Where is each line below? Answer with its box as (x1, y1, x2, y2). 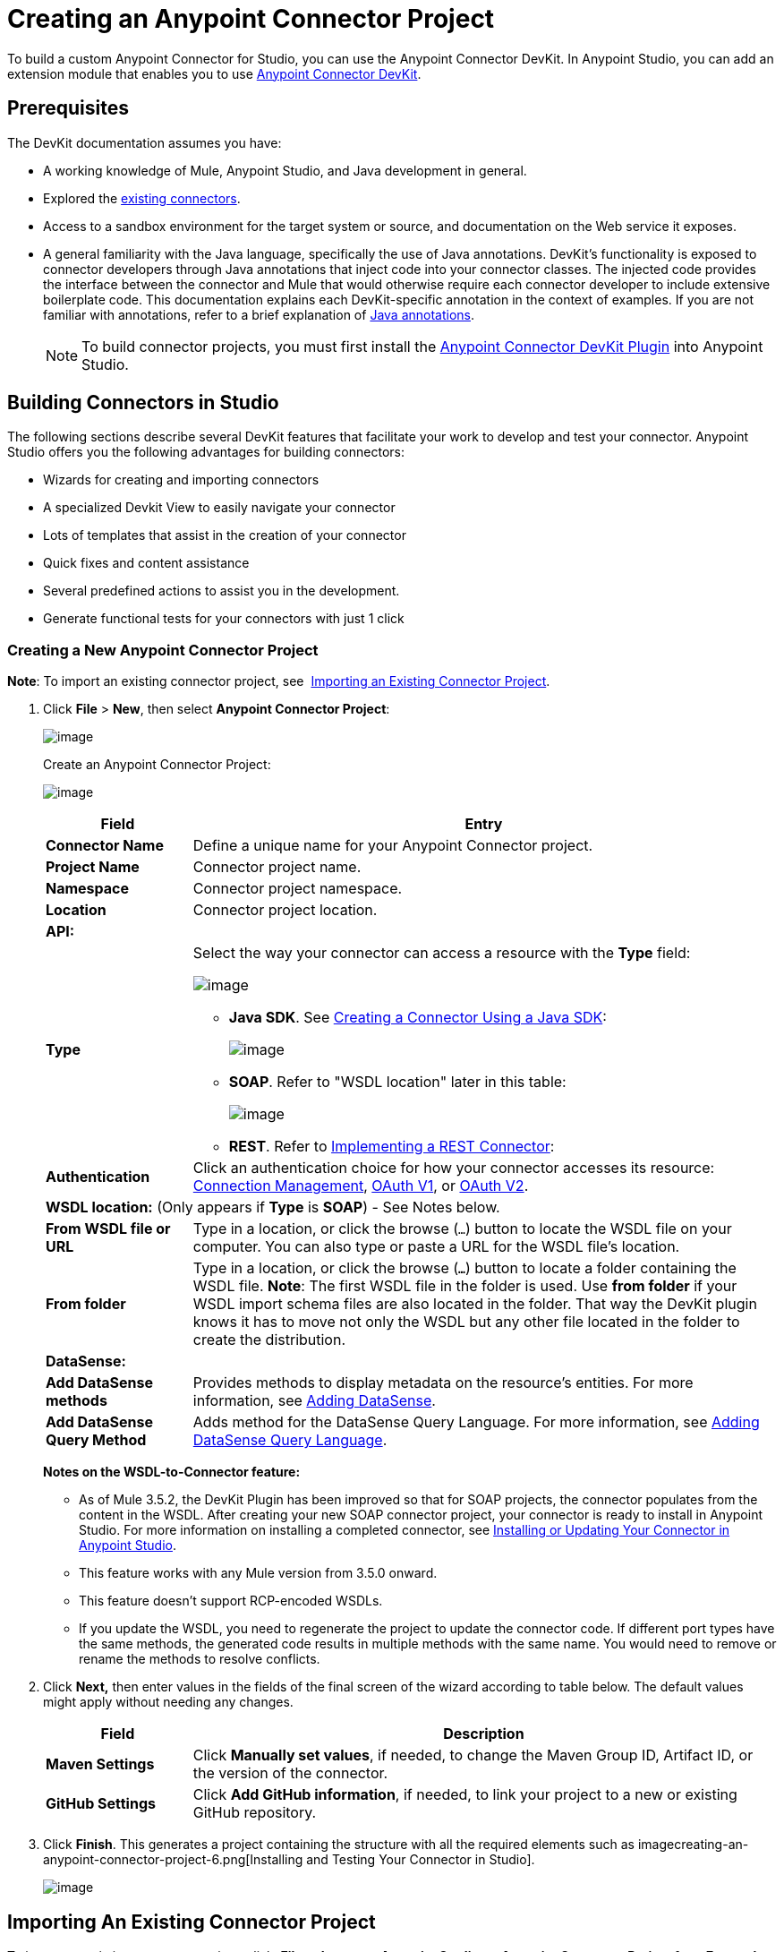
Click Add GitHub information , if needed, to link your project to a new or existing (192, 1785, 737, 1804)
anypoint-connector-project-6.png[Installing (43, 1852, 303, 1868)
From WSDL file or (46, 1220, 171, 1238)
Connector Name (46, 836, 164, 855)
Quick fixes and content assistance (43, 555, 250, 571)
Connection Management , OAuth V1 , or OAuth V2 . (192, 1177, 529, 1195)
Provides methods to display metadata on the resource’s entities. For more (192, 1374, 694, 1392)
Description (443, 1725, 524, 1743)
